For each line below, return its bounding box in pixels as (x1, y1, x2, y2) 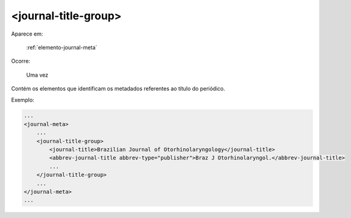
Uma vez (26, 71, 48, 79)
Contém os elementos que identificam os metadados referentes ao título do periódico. (11, 85, 226, 92)
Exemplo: (11, 96, 34, 103)
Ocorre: (11, 57, 30, 65)
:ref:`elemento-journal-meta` (26, 43, 98, 51)
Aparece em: (11, 30, 43, 37)
